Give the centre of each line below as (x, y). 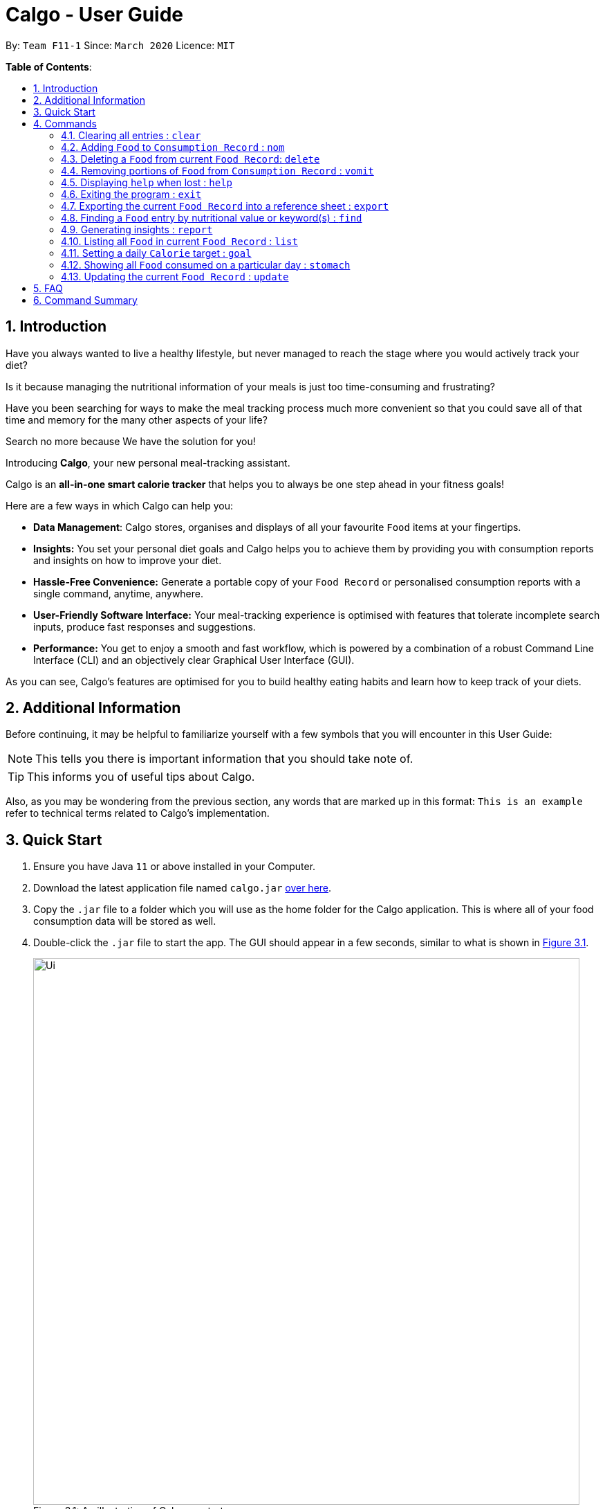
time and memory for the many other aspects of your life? (137, 419)
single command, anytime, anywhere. (119, 593)
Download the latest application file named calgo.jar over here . (183, 888)
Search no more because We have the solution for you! (131, 441)
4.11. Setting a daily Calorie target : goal (156, 253)
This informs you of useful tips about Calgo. (141, 777)
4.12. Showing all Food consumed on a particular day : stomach (206, 264)
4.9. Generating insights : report (137, 229)
